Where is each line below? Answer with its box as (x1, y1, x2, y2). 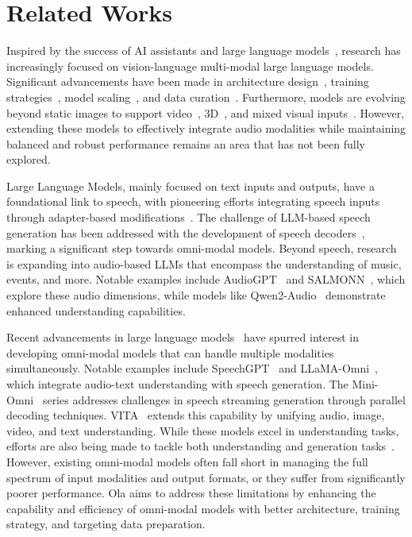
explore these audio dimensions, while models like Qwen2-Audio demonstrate (6, 287, 386, 303)
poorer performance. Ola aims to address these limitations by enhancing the (6, 485, 376, 501)
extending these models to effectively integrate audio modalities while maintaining (6, 120, 406, 137)
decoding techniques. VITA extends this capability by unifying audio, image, (6, 407, 385, 423)
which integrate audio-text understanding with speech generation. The (6, 376, 348, 392)
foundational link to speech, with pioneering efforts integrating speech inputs (6, 193, 380, 210)
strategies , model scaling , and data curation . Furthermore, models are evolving (6, 88, 406, 105)
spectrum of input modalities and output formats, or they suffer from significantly (6, 469, 406, 485)
